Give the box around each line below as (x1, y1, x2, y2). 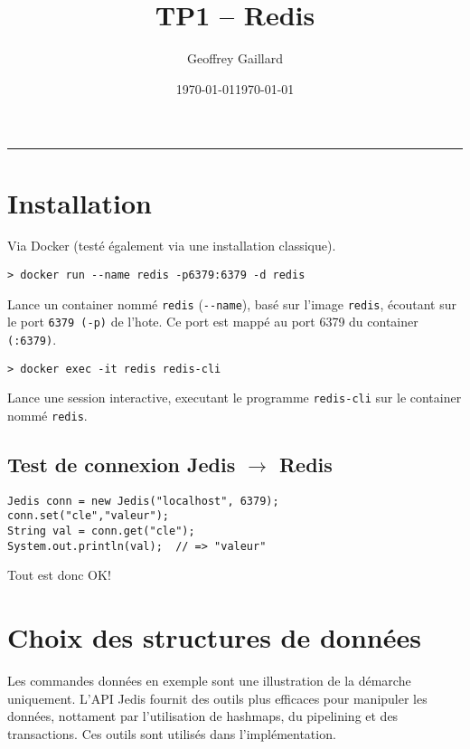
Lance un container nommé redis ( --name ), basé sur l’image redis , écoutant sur (7, 294, 456, 313)
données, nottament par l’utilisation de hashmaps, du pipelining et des (7, 706, 399, 725)
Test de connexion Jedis (7, 450, 236, 479)
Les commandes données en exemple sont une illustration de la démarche (7, 671, 411, 690)
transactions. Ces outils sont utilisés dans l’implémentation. (7, 724, 336, 743)
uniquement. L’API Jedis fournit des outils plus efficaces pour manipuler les (7, 688, 428, 707)
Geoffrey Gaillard (186, 49, 284, 68)
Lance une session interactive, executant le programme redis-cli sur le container (7, 388, 462, 407)
